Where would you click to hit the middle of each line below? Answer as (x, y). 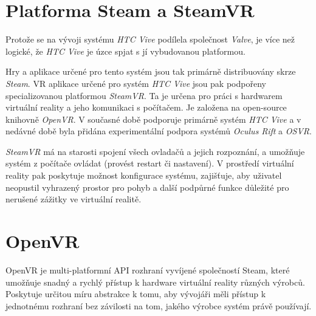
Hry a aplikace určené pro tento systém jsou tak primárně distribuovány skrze (151, 71)
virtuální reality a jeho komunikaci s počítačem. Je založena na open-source (146, 107)
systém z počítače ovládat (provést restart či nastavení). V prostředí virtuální (150, 163)
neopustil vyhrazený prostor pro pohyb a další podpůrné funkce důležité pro (147, 187)
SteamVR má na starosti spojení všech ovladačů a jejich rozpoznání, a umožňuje (155, 151)
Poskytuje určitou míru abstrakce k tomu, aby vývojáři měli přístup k (136, 294)
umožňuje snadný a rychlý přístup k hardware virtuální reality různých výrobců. (155, 282)
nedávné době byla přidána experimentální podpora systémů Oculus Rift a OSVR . (159, 131)
